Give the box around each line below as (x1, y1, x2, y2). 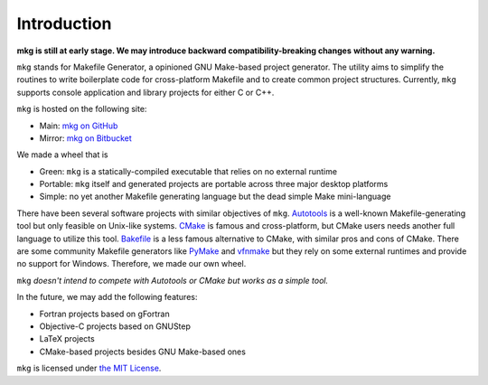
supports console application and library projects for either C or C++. (16, 87, 275, 98)
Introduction (16, 14, 112, 33)
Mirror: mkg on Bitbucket (39, 132, 133, 144)
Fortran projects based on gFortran (39, 308, 171, 319)
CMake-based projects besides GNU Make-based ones (39, 346, 246, 357)
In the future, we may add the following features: (16, 292, 198, 303)
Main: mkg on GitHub (39, 120, 118, 131)
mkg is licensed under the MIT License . (16, 362, 162, 374)
